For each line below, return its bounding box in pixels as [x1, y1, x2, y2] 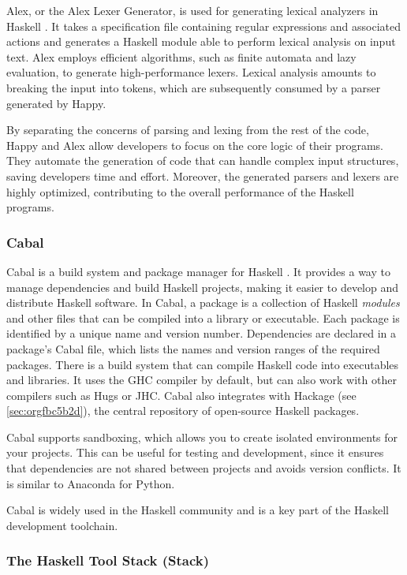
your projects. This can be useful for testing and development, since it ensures [6, 444, 384, 461]
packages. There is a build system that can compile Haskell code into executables [6, 356, 399, 372]
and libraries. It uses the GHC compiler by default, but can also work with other [6, 372, 397, 388]
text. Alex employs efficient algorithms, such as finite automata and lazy [6, 48, 357, 65]
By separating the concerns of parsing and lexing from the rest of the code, [6, 121, 369, 138]
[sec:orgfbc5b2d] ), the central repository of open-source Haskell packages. [6, 402, 360, 419]
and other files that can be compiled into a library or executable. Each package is [6, 309, 400, 326]
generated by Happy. [6, 95, 106, 111]
